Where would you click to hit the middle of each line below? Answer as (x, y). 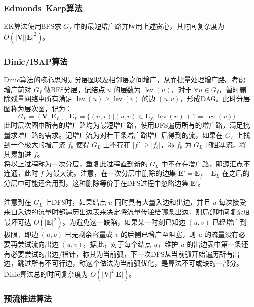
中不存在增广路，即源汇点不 (205, 163)
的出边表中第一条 (214, 244)
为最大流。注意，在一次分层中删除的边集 (111, 173)
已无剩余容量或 (89, 234)
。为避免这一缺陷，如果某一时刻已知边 (124, 222)
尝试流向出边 (38, 244)
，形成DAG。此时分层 (215, 99)
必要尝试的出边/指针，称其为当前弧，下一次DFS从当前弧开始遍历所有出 (125, 253)
